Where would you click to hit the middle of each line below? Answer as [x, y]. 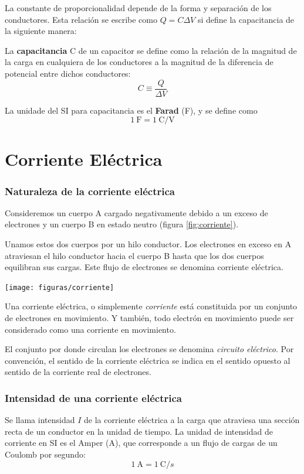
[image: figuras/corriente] [60, 287]
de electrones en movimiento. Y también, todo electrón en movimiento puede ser [149, 318]
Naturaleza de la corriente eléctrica [90, 191]
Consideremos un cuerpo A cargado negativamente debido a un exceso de [136, 212]
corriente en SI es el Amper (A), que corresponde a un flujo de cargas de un [141, 443]
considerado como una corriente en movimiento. [90, 329]
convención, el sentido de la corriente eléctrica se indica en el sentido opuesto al [148, 360]
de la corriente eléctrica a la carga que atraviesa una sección [192, 420]
